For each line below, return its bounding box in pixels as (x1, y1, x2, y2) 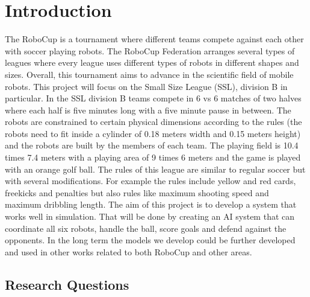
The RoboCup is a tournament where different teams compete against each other (5, 33, 304, 45)
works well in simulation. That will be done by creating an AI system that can (5, 210, 295, 223)
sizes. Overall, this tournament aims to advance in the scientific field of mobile (5, 68, 294, 80)
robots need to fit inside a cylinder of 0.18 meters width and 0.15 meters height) (5, 127, 301, 139)
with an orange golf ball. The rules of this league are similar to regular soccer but (5, 162, 306, 175)
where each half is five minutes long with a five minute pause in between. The (5, 103, 291, 116)
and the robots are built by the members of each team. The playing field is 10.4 (5, 139, 299, 152)
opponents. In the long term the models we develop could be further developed (5, 234, 296, 246)
